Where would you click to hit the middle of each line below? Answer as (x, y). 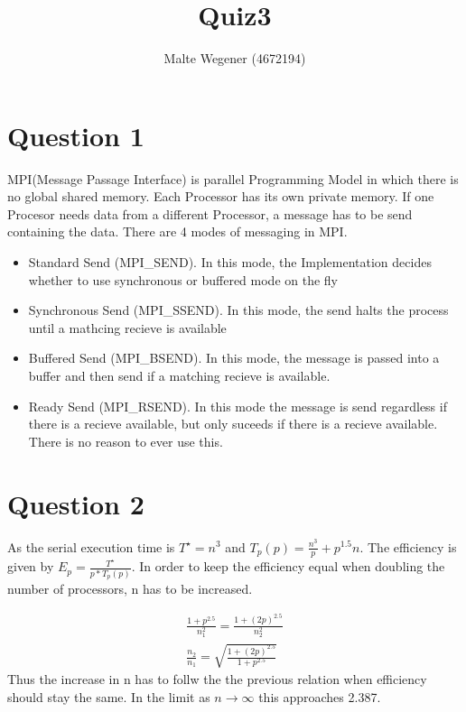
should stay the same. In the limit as (109, 696)
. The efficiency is (408, 546)
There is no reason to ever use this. (126, 441)
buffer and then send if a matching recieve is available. (179, 375)
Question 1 (76, 135)
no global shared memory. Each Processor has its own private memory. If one (221, 196)
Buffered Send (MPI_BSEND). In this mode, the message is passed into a (234, 358)
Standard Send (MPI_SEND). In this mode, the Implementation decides (230, 262)
